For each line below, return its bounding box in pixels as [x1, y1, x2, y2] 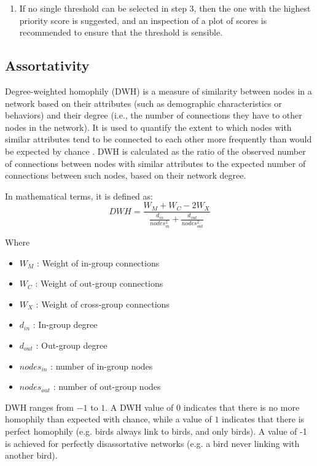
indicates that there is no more [183, 400, 300, 413]
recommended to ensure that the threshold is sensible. [19, 26, 223, 39]
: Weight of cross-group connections [36, 297, 170, 310]
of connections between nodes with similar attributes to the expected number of [5, 157, 306, 169]
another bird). [5, 449, 58, 462]
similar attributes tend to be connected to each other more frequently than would [5, 133, 312, 146]
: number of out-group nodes [53, 380, 161, 393]
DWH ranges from [5, 400, 74, 413]
